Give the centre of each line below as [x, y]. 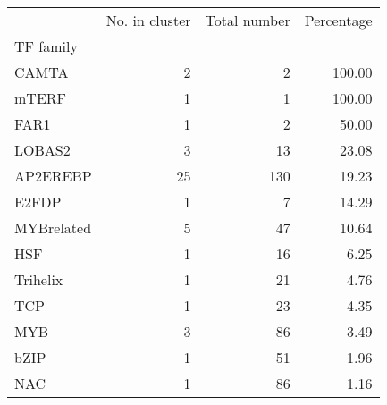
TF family [46, 46]
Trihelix [39, 279]
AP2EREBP [53, 176]
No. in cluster [148, 20]
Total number [248, 20]
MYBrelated [53, 228]
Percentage [338, 20]
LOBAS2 [42, 150]
